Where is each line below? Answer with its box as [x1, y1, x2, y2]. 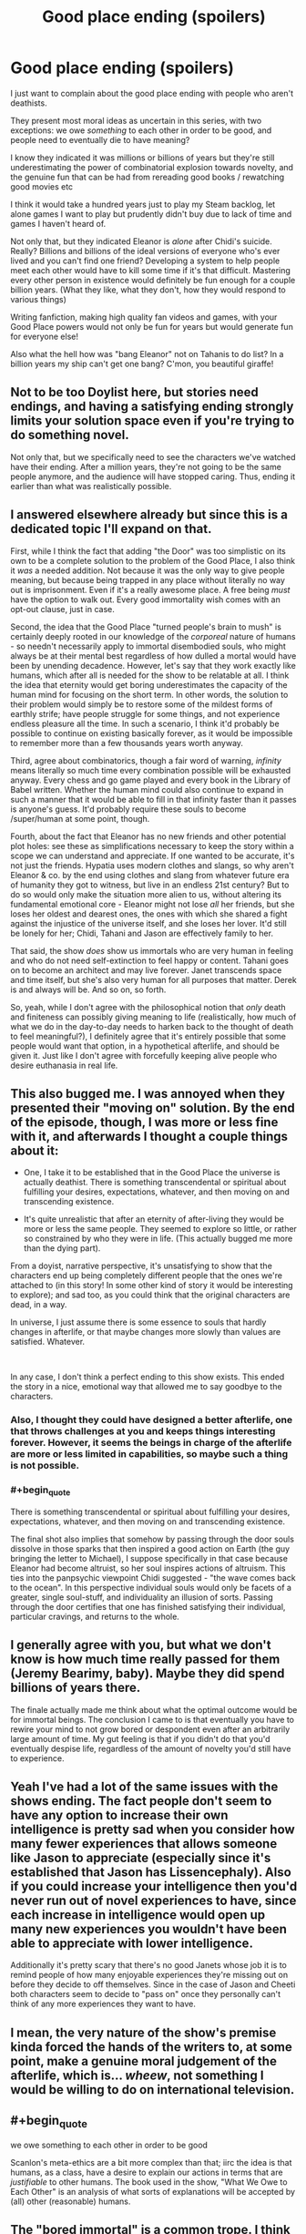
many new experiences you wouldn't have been [10, 1921, 288, 1937]
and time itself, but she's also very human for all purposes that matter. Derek [10, 974, 297, 985]
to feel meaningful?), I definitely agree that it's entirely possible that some [10, 1030, 286, 1041]
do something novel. [10, 427, 130, 443]
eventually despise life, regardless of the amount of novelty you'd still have [10, 1743, 291, 1754]
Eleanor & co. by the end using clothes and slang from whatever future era [10, 869, 290, 880]
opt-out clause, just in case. [10, 603, 115, 614]
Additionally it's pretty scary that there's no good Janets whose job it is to [10, 1960, 288, 1971]
